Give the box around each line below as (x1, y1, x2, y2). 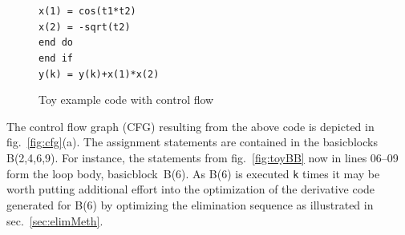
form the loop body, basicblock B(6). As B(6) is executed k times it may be (6, 165, 380, 181)
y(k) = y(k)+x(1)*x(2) (38, 68, 160, 80)
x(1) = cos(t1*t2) (38, 6, 136, 17)
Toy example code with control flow (38, 91, 214, 108)
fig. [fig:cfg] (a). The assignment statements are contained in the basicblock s (6, 133, 378, 150)
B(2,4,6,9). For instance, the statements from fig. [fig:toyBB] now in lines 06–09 (6, 149, 399, 166)
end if (38, 52, 73, 64)
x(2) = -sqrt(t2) (38, 21, 131, 33)
